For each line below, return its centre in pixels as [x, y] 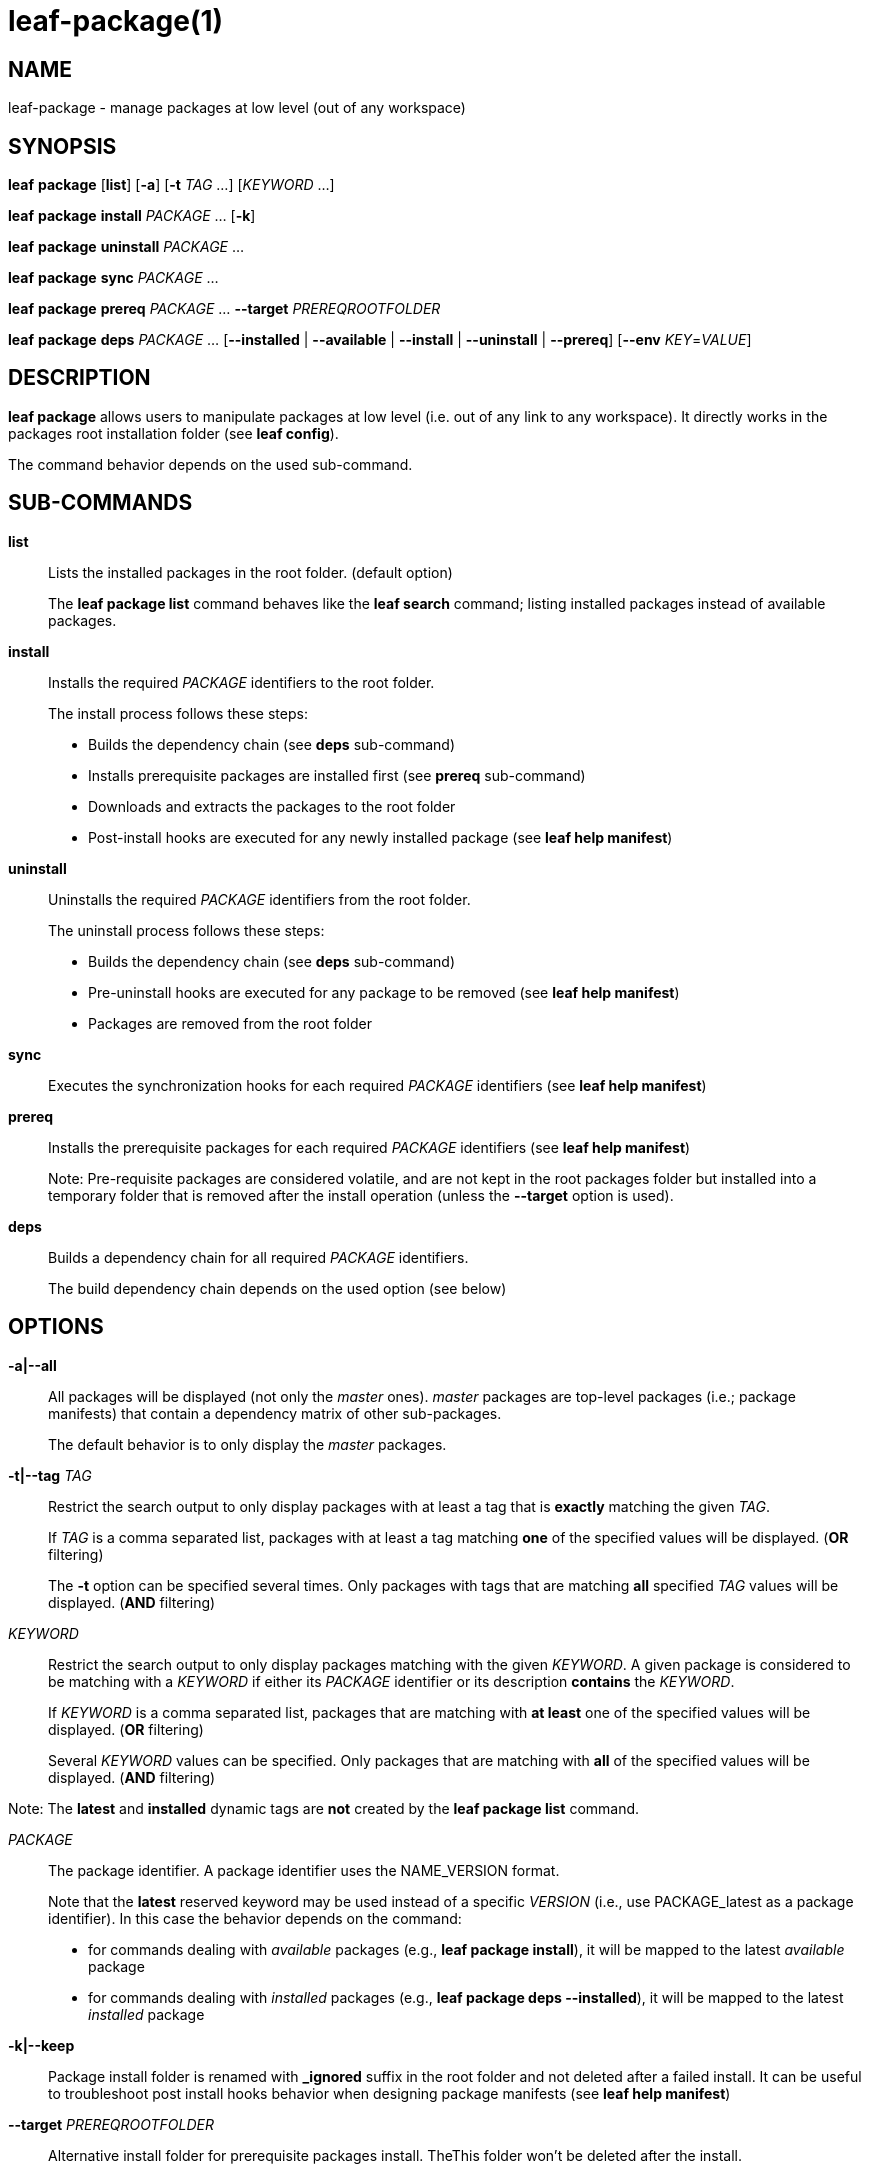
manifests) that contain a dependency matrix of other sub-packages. [275, 1413]
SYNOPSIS [62, 146]
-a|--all [32, 1365]
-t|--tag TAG [50, 1475]
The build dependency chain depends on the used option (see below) [277, 1288]
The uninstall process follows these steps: [186, 930]
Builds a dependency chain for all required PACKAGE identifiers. [258, 1257]
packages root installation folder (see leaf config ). [173, 433]
